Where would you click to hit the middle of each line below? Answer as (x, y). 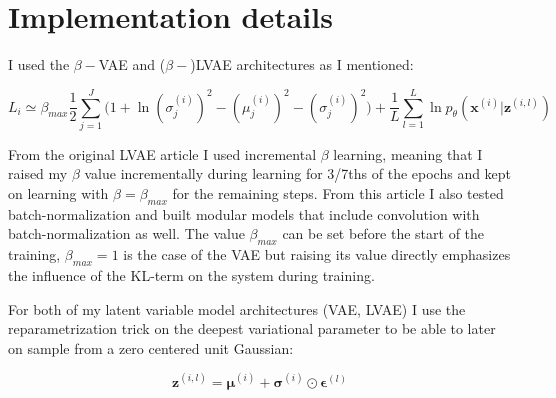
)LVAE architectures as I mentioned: (302, 64)
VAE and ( (132, 64)
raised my (38, 173)
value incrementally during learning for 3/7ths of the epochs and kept (298, 173)
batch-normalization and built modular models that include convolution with (244, 213)
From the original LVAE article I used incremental (162, 153)
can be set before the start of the (383, 233)
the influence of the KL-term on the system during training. (191, 275)
